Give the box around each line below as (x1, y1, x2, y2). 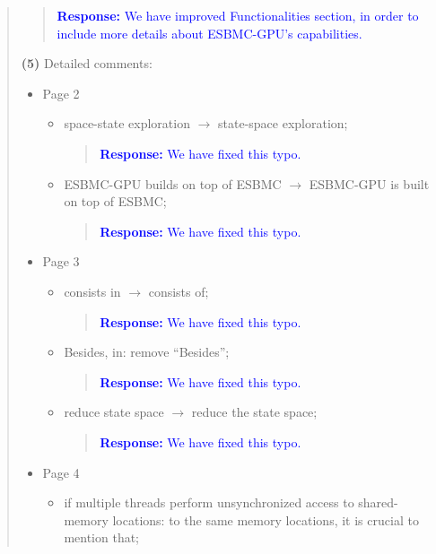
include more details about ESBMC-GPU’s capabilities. (57, 23, 362, 42)
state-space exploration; (218, 114, 348, 133)
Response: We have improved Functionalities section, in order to (57, 6, 419, 24)
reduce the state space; (191, 403, 318, 421)
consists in (64, 281, 121, 300)
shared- (358, 493, 398, 512)
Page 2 (42, 83, 80, 102)
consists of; (148, 281, 209, 300)
